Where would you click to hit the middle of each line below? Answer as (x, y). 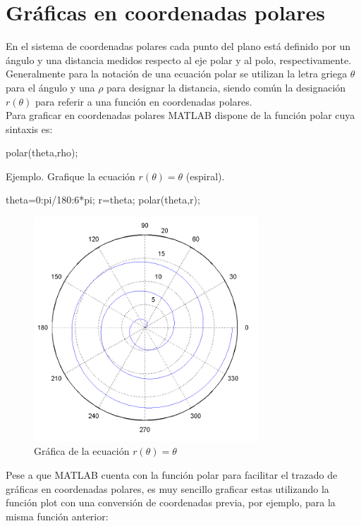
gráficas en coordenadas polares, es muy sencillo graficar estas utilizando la (167, 488)
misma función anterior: (57, 516)
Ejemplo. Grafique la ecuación (71, 176)
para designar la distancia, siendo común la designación (226, 87)
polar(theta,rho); (42, 152)
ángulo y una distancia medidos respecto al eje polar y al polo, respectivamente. (179, 60)
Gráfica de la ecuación (82, 451)
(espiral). (205, 176)
